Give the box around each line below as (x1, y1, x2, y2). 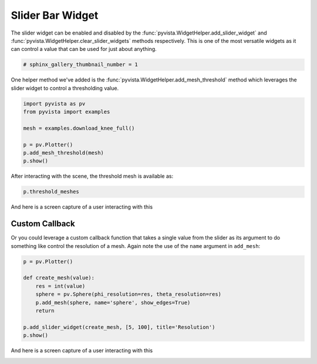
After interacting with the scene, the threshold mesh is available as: (11, 173, 173, 180)
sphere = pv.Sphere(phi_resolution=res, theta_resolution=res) (35, 291, 222, 298)
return (35, 307, 55, 314)
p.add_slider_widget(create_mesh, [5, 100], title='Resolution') (23, 324, 215, 331)
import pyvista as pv (23, 100, 86, 107)
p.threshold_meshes (23, 188, 79, 195)
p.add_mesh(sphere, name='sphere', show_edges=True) (35, 299, 191, 306)
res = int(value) (35, 283, 86, 290)
